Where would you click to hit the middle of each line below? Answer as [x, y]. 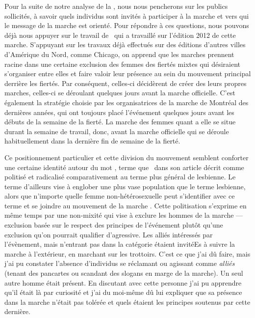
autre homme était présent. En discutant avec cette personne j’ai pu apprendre [123, 282]
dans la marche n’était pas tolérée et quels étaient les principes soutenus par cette [127, 302]
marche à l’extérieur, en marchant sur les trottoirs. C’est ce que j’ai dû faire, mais [127, 253]
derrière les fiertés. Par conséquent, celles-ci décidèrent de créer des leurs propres [126, 83]
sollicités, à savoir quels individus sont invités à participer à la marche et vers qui [127, 15]
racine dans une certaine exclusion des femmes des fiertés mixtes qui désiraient [122, 64]
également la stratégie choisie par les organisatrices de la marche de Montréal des [127, 102]
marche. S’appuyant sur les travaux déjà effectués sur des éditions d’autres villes [125, 44]
